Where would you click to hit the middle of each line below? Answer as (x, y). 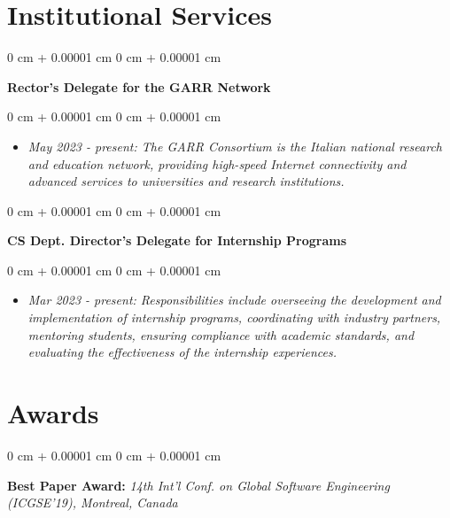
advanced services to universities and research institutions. (186, 181)
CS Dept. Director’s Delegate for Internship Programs (177, 240)
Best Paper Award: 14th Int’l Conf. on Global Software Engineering (198, 485)
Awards (53, 413)
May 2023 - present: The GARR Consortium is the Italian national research (235, 146)
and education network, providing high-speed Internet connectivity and (217, 163)
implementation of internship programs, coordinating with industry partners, (234, 317)
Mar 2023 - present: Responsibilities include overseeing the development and (234, 300)
